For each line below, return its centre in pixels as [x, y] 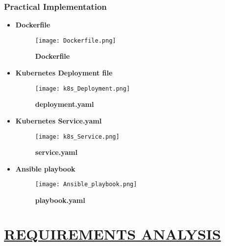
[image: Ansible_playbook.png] [86, 184]
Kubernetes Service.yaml [59, 120]
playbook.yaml [60, 200]
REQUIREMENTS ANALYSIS [112, 234]
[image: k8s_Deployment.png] [83, 88]
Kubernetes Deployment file [64, 73]
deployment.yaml [64, 104]
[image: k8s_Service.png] [77, 136]
